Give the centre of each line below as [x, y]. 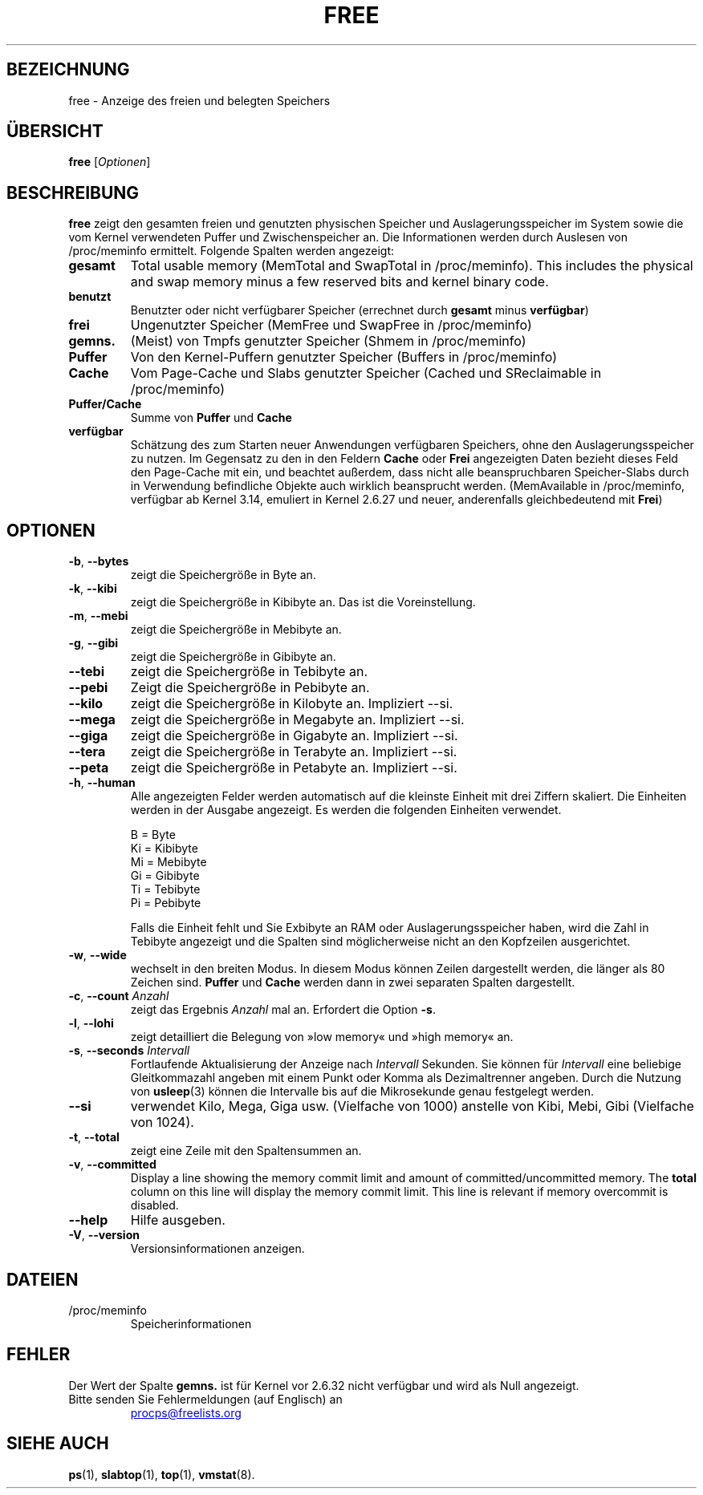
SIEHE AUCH [58, 1444]
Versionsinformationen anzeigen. [217, 1249]
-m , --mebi [98, 616]
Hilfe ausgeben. [178, 1220]
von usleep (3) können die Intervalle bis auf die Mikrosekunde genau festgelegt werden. [362, 1092]
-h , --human [102, 783]
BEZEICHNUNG [68, 70]
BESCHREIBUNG [73, 192]
